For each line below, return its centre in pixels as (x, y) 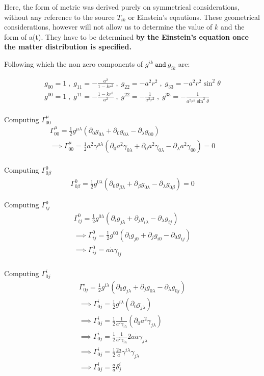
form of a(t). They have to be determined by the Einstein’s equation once (126, 36)
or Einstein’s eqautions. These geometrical (194, 17)
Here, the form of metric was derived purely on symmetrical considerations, (122, 7)
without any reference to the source (59, 17)
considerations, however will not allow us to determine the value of (108, 27)
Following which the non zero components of (74, 63)
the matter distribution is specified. (68, 47)
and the (232, 27)
